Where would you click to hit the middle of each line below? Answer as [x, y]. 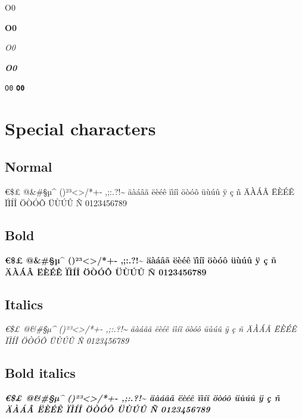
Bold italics [40, 372]
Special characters [80, 128]
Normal [29, 166]
